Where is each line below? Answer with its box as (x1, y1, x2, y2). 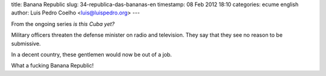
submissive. (11, 40, 41, 47)
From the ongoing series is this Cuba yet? (11, 20, 115, 27)
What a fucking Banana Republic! (11, 62, 94, 69)
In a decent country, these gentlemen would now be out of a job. (11, 51, 172, 58)
